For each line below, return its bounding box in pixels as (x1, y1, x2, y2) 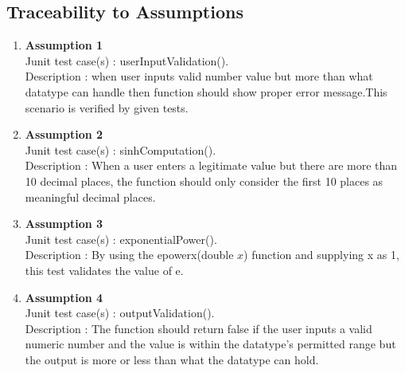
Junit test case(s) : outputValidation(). (25, 304, 215, 321)
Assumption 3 (25, 215, 103, 232)
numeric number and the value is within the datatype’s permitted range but (25, 336, 396, 352)
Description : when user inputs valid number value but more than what (25, 68, 373, 84)
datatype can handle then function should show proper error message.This (25, 83, 387, 100)
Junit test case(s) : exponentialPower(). (25, 230, 217, 247)
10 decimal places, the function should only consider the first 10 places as (25, 172, 384, 189)
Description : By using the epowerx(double (25, 246, 234, 263)
